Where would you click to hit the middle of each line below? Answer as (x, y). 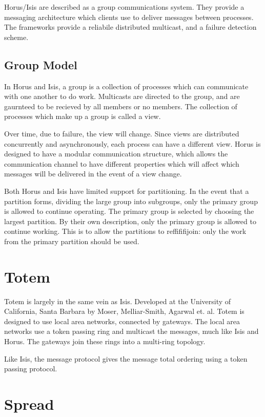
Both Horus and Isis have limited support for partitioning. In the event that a (127, 191)
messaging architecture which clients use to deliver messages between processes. (129, 17)
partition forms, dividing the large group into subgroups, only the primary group (131, 201)
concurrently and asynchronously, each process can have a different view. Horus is (132, 143)
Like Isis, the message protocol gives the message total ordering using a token (126, 358)
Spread (29, 403)
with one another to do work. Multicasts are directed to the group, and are (122, 96)
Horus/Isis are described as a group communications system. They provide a (124, 7)
